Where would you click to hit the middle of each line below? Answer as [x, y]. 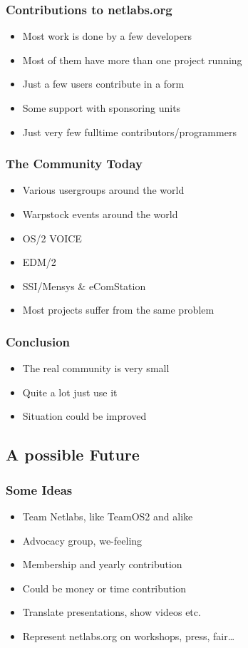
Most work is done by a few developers [107, 36]
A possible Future [73, 454]
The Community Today [74, 164]
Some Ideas [39, 489]
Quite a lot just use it [70, 392]
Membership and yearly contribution [102, 564]
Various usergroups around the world [103, 190]
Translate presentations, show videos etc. [112, 612]
